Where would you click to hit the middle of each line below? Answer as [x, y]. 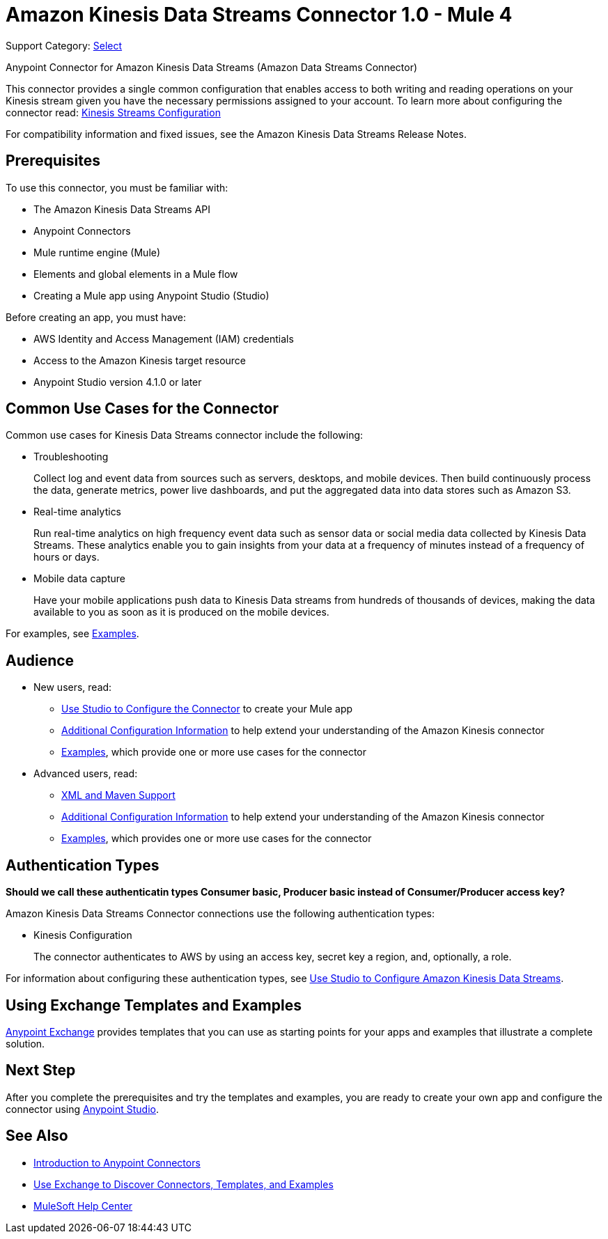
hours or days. [67, 557]
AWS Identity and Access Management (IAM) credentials [164, 338]
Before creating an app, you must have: [96, 317]
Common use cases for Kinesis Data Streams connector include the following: [185, 435]
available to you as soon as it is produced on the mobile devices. [181, 612]
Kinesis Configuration [83, 935]
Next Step [41, 1070]
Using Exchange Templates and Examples [154, 1005]
